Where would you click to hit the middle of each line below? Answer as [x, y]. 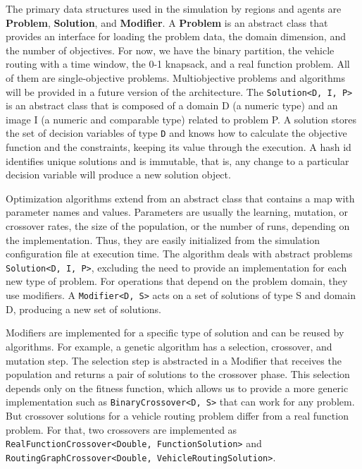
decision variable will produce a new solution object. [118, 175]
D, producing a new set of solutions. [83, 309]
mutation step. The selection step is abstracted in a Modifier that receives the [174, 360]
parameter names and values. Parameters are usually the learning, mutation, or [177, 212]
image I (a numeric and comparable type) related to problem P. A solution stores [181, 119]
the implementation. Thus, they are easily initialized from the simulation [163, 239]
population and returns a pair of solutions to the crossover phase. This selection [178, 374]
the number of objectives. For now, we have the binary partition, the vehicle [170, 50]
